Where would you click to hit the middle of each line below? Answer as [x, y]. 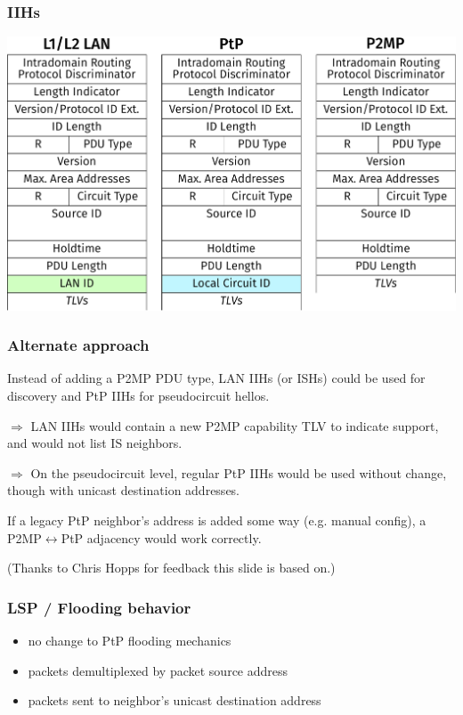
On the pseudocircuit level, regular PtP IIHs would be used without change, [239, 472]
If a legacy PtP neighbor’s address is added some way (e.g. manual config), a [217, 520]
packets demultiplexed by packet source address [158, 670]
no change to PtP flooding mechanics [130, 641]
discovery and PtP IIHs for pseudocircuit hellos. [138, 396]
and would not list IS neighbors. [95, 443]
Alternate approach [78, 345]
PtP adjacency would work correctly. [161, 537]
